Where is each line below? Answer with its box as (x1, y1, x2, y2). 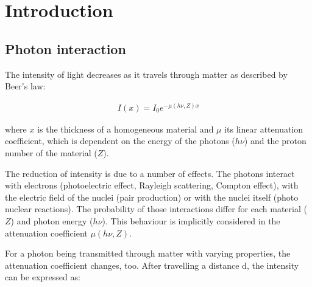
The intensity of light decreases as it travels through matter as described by (5, 67, 288, 80)
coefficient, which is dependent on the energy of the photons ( (5, 134, 235, 147)
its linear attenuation (224, 122, 303, 135)
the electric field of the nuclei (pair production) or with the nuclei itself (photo (5, 190, 299, 203)
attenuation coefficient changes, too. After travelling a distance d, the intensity (5, 258, 299, 271)
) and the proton (244, 134, 307, 147)
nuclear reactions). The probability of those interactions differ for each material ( (5, 202, 307, 215)
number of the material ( (5, 147, 97, 159)
